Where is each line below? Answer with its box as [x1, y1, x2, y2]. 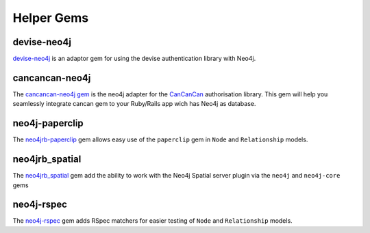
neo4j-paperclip [12, 118, 84, 129]
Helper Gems [12, 10, 89, 25]
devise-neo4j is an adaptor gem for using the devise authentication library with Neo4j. [12, 55, 256, 63]
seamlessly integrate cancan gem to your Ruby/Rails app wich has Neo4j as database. [12, 100, 256, 108]
